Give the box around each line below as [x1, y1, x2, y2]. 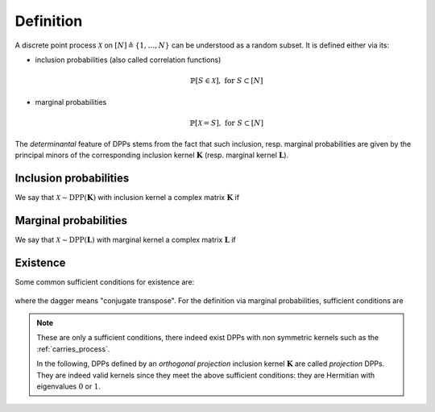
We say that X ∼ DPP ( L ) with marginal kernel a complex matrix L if [14, 235, 237, 245]
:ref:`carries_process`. [36, 343, 110, 354]
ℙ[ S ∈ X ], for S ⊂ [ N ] [189, 77, 263, 85]
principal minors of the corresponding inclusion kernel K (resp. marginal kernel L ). [14, 150, 289, 160]
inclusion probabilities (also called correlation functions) [35, 55, 222, 65]
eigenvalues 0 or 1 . [36, 381, 101, 391]
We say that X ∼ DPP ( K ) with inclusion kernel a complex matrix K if [14, 193, 240, 202]
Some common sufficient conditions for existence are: [14, 277, 195, 287]
